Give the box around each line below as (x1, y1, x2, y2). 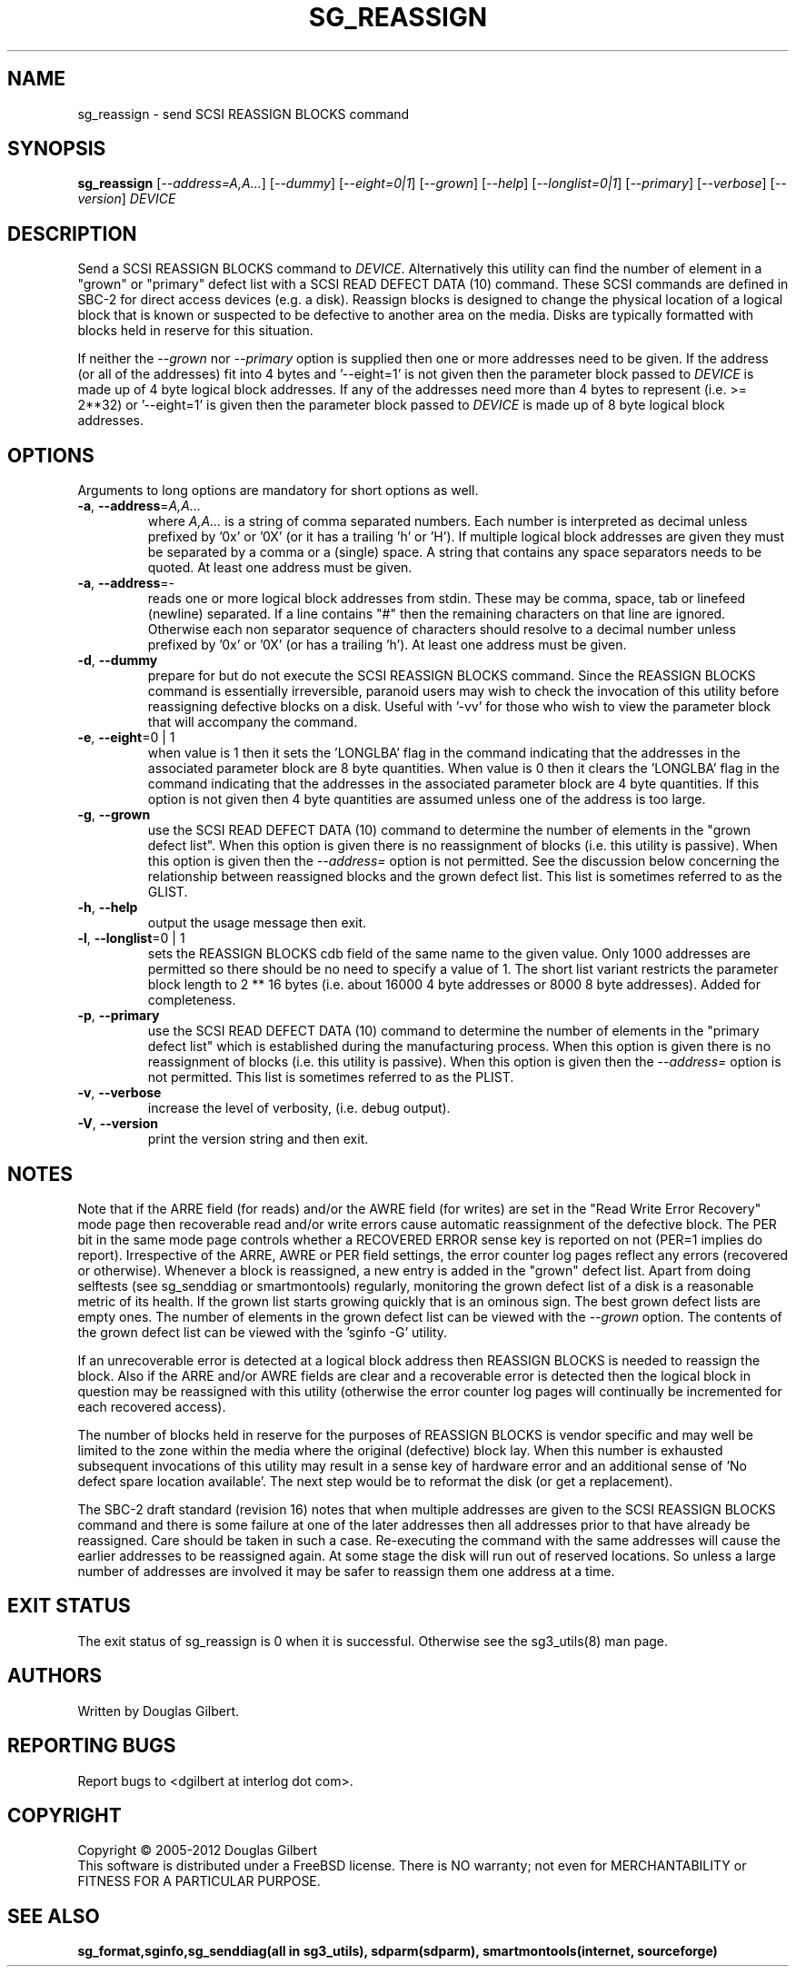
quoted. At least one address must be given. (147, 560, 413, 576)
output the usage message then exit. (147, 915, 367, 931)
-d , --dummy (77, 652, 158, 669)
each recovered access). (77, 1398, 226, 1414)
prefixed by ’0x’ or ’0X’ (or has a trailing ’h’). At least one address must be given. (147, 637, 627, 653)
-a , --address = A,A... (77, 498, 202, 514)
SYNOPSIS (7, 137, 106, 161)
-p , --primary (77, 1007, 160, 1024)
